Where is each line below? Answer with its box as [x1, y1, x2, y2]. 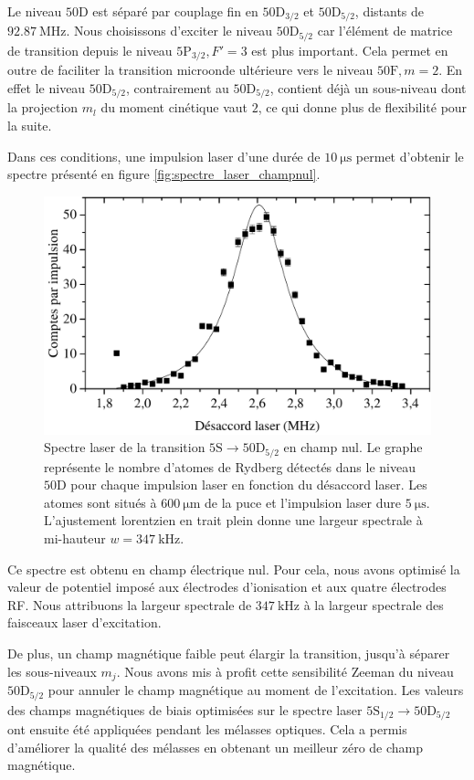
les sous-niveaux [7, 661, 97, 680]
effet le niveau [7, 78, 86, 97]
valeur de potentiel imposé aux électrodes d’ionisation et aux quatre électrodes [7, 577, 447, 596]
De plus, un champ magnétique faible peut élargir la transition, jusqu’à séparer [7, 644, 450, 663]
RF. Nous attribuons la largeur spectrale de [7, 595, 252, 614]
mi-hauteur [44, 529, 106, 548]
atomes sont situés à [44, 492, 157, 511]
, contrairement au [126, 78, 229, 97]
